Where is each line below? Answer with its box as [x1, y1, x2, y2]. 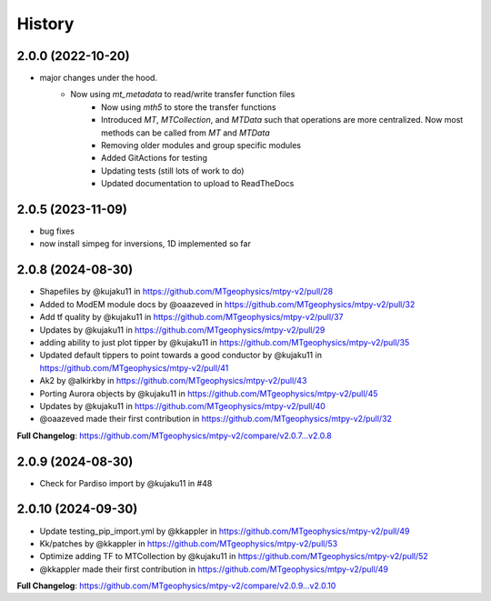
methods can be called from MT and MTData [101, 127, 270, 138]
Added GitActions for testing [101, 153, 208, 164]
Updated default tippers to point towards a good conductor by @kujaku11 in [39, 350, 323, 361]
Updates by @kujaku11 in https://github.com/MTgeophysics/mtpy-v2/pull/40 [39, 400, 326, 411]
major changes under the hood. [39, 73, 158, 84]
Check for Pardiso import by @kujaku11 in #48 [39, 477, 213, 488]
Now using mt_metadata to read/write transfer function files [70, 89, 296, 100]
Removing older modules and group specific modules [101, 140, 302, 151]
